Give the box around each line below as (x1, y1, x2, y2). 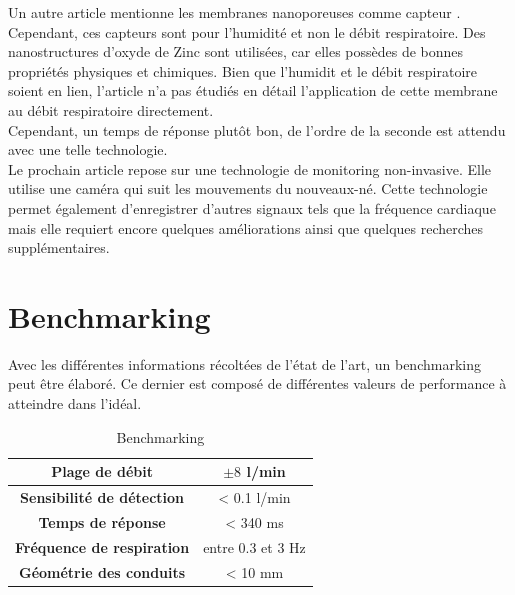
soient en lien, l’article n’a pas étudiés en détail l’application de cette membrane (8, 80, 498, 101)
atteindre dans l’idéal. (8, 393, 142, 414)
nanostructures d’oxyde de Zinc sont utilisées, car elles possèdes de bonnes (8, 41, 464, 62)
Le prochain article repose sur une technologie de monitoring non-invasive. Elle (8, 158, 492, 179)
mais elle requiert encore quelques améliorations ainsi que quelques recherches (8, 217, 484, 238)
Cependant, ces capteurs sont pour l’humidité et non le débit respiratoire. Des (8, 21, 486, 42)
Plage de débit (51, 461, 153, 482)
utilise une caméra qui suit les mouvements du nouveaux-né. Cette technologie (8, 178, 488, 199)
